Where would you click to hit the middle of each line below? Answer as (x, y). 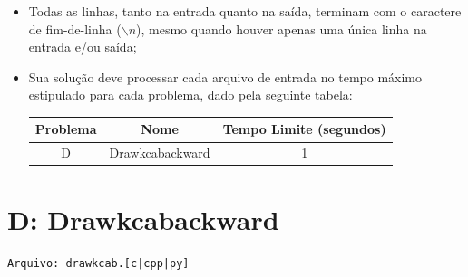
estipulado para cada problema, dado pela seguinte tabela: (190, 95)
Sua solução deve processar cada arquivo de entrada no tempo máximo (225, 76)
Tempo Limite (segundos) (304, 129)
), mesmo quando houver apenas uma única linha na (282, 29)
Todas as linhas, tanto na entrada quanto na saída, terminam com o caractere (245, 11)
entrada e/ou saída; (83, 47)
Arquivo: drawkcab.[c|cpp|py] (98, 263)
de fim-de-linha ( (75, 29)
